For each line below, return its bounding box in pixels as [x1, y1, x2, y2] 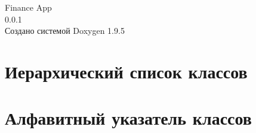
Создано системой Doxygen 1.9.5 [5, 24, 125, 37]
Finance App [5, 1, 52, 13]
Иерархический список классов [5, 59, 248, 83]
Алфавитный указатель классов [5, 106, 252, 130]
